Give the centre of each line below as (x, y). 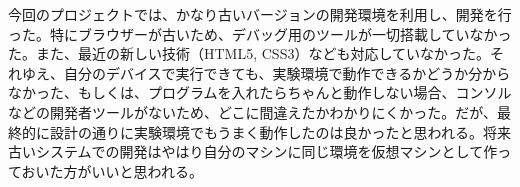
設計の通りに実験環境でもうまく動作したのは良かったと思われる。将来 (280, 131)
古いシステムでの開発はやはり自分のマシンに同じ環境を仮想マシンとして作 (253, 151)
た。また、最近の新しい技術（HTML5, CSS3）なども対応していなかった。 (249, 53)
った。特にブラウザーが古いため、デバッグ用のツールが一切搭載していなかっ (260, 33)
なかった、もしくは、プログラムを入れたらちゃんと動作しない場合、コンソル (260, 92)
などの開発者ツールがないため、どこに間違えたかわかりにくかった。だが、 (253, 111)
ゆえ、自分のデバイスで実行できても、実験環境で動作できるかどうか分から (266, 72)
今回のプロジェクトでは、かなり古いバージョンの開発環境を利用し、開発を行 (260, 14)
